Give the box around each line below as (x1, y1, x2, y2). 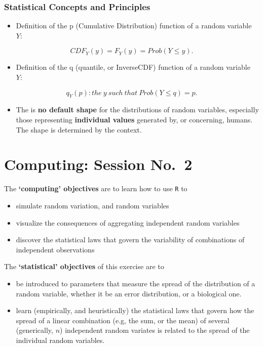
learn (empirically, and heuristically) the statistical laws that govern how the (16, 305, 254, 316)
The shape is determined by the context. (16, 124, 142, 135)
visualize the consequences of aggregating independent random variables (16, 217, 240, 228)
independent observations (16, 244, 95, 254)
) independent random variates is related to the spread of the (60, 325, 250, 335)
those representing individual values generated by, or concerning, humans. (16, 114, 253, 124)
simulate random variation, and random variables (16, 200, 169, 210)
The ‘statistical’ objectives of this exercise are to (4, 261, 164, 272)
